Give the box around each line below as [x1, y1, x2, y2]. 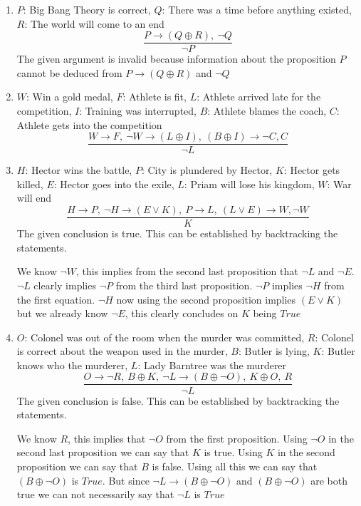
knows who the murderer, [16, 357, 128, 372]
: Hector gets [283, 162, 340, 177]
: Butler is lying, [238, 344, 310, 358]
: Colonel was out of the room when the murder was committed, [24, 329, 305, 344]
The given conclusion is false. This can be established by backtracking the [16, 393, 340, 408]
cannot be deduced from [16, 65, 122, 80]
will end [16, 190, 52, 205]
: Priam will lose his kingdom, [184, 176, 315, 191]
